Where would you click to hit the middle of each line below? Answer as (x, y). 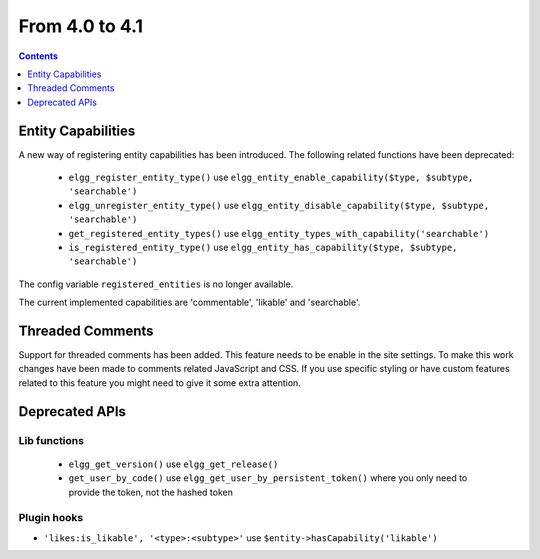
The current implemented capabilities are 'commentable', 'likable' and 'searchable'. (189, 302)
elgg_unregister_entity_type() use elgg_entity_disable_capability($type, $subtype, (279, 205)
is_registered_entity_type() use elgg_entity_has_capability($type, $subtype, (263, 247)
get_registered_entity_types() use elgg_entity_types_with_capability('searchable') (279, 233)
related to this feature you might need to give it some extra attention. (160, 382)
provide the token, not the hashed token (151, 492)
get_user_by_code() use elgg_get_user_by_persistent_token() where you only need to (268, 478)
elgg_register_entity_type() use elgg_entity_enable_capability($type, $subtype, (271, 177)
